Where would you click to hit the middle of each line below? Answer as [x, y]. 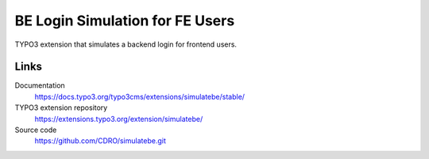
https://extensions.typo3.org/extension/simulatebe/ [119, 119]
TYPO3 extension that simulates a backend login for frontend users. [126, 44]
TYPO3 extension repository [61, 108]
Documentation [40, 85]
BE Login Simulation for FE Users [125, 21]
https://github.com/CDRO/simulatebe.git [100, 141]
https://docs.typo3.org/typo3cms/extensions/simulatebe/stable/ [140, 97]
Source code [36, 130]
